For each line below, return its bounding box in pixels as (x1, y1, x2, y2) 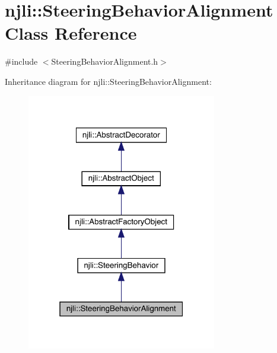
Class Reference (5, 21, 137, 45)
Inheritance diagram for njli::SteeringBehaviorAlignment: (5, 75, 212, 87)
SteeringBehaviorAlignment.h (51, 55, 158, 68)
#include (5, 55, 38, 68)
